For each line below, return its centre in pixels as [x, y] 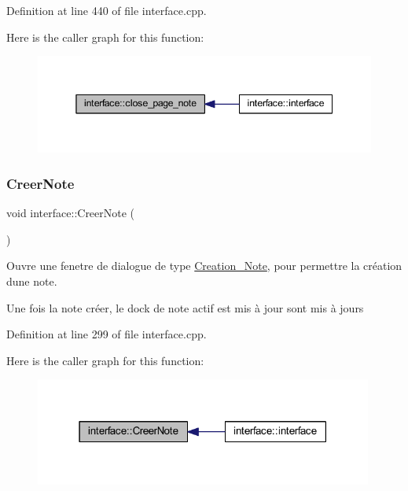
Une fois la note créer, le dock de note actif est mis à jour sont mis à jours [185, 307]
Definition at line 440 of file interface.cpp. [107, 10]
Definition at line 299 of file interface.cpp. [107, 334]
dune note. [32, 281]
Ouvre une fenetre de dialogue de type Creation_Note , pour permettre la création [204, 266]
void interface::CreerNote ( [71, 213]
